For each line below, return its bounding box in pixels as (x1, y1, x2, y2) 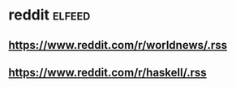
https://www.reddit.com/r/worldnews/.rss (8, 38, 228, 52)
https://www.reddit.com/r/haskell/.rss (8, 65, 207, 79)
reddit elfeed (8, 6, 91, 24)
